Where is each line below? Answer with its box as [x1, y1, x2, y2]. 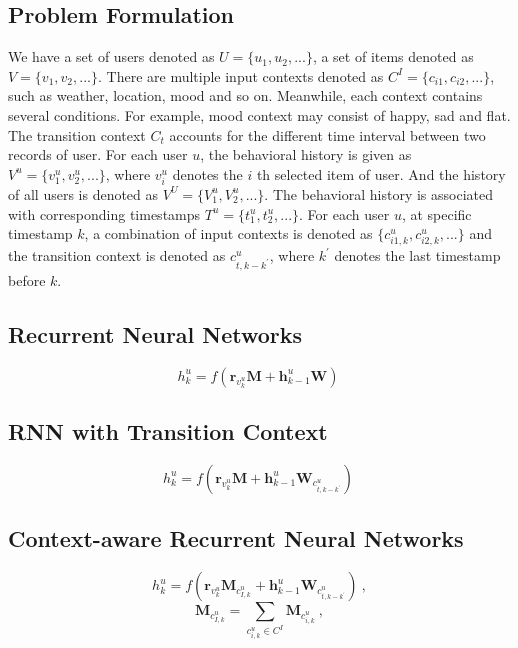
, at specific [401, 203, 472, 224]
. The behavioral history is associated [264, 183, 494, 204]
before [8, 269, 46, 290]
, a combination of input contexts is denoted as [84, 223, 373, 244]
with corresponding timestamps [8, 203, 201, 224]
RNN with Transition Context [8, 416, 328, 447]
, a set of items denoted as [312, 46, 474, 67]
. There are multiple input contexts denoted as [97, 65, 384, 86]
